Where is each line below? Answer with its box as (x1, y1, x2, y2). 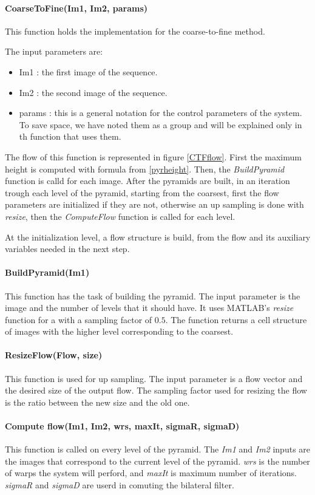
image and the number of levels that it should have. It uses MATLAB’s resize (5, 301, 294, 314)
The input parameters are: (5, 45, 103, 58)
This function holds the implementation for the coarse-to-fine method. (5, 24, 265, 37)
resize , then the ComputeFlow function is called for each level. (5, 210, 235, 222)
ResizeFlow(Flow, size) (5, 349, 103, 361)
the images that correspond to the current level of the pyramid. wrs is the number (5, 454, 310, 467)
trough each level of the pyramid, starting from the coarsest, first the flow (5, 186, 279, 199)
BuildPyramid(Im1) (5, 266, 90, 279)
